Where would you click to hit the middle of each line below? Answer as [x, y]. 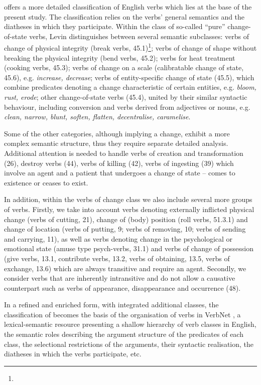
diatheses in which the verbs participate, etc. [73, 354]
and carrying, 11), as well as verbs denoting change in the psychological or [118, 238]
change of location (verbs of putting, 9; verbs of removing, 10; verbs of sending [125, 229]
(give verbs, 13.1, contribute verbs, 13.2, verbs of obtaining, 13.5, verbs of [117, 258]
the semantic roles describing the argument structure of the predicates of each [124, 334]
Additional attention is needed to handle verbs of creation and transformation [124, 153]
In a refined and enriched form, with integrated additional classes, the [111, 305]
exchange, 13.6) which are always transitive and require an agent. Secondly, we [125, 268]
